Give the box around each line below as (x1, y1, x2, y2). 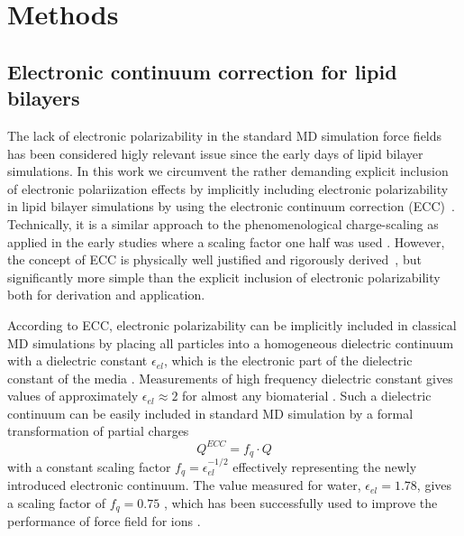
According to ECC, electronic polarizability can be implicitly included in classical (7, 315, 457, 334)
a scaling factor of (7, 493, 106, 512)
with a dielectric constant (7, 351, 148, 370)
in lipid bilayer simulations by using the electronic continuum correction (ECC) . (7, 197, 455, 216)
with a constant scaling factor (7, 457, 171, 476)
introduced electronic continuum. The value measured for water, (7, 476, 361, 494)
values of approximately (7, 386, 139, 405)
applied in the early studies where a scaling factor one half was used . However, (7, 232, 445, 251)
